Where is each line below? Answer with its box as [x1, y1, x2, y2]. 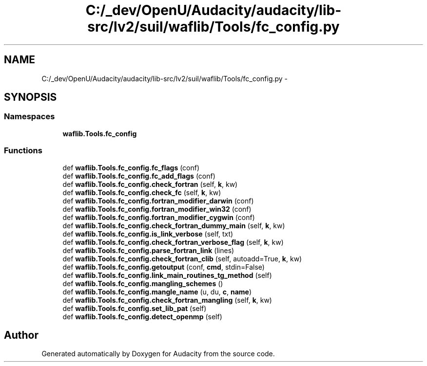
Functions [4, 146, 42, 156]
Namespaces [4, 111, 55, 122]
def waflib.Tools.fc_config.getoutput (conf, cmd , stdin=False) [62, 262, 265, 271]
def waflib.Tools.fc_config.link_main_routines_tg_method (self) [62, 271, 272, 279]
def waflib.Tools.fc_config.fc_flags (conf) [62, 163, 200, 172]
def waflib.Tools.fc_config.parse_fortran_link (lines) [62, 246, 234, 255]
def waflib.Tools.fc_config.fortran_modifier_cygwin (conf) [62, 213, 255, 221]
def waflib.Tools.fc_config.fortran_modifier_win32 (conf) [62, 204, 252, 213]
